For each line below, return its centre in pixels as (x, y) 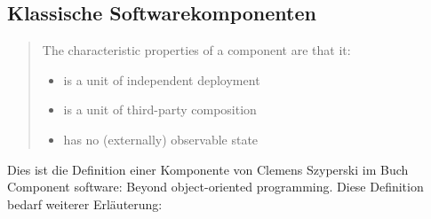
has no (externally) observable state (161, 139)
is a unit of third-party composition (160, 109)
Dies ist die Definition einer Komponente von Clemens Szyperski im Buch (208, 169)
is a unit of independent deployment (162, 79)
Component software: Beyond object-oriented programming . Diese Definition (215, 187)
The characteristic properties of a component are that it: (196, 50)
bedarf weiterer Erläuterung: (85, 203)
